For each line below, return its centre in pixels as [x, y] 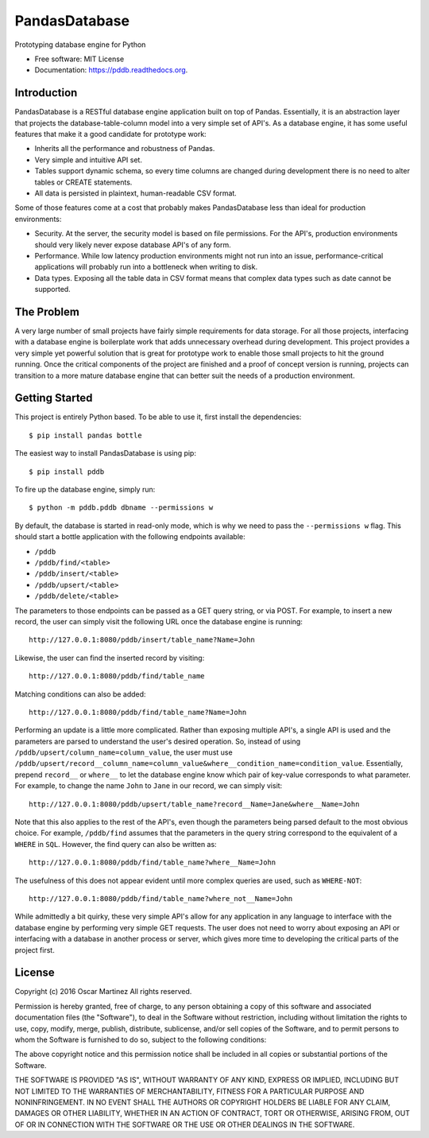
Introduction [46, 93]
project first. [35, 950]
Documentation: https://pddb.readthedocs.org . [111, 70]
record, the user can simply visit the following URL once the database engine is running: [159, 621]
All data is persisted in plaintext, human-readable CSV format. [136, 193]
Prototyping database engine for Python [80, 45]
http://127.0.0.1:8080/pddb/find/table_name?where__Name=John [153, 862]
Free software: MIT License [79, 59]
